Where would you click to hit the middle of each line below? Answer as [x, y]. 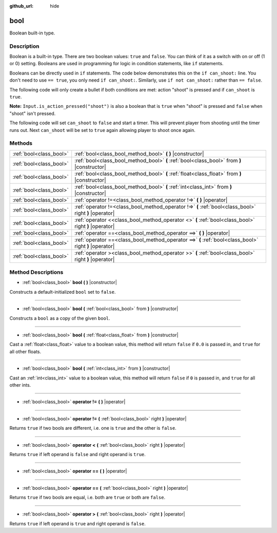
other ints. [20, 385]
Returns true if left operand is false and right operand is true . [78, 454]
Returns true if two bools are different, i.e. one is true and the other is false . [93, 428]
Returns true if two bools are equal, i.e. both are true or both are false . [87, 498]
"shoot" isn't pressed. [33, 113]
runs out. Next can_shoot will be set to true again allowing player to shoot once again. [103, 130]
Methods [21, 143]
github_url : [21, 6]
